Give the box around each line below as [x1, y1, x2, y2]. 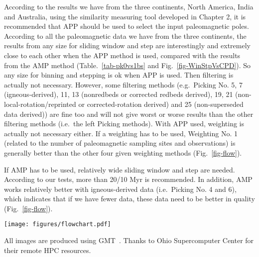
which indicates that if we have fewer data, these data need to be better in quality [4, 193, 255, 204]
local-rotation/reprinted [4, 98, 76, 109]
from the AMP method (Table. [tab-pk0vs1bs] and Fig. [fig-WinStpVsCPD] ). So [4, 60, 251, 70]
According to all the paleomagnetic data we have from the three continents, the [4, 30, 247, 41]
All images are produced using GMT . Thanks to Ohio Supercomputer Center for [4, 235, 254, 246]
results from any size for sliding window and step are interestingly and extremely [4, 40, 251, 51]
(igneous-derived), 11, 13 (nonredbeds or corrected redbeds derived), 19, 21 [4, 89, 233, 99]
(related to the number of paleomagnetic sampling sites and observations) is [4, 138, 236, 148]
